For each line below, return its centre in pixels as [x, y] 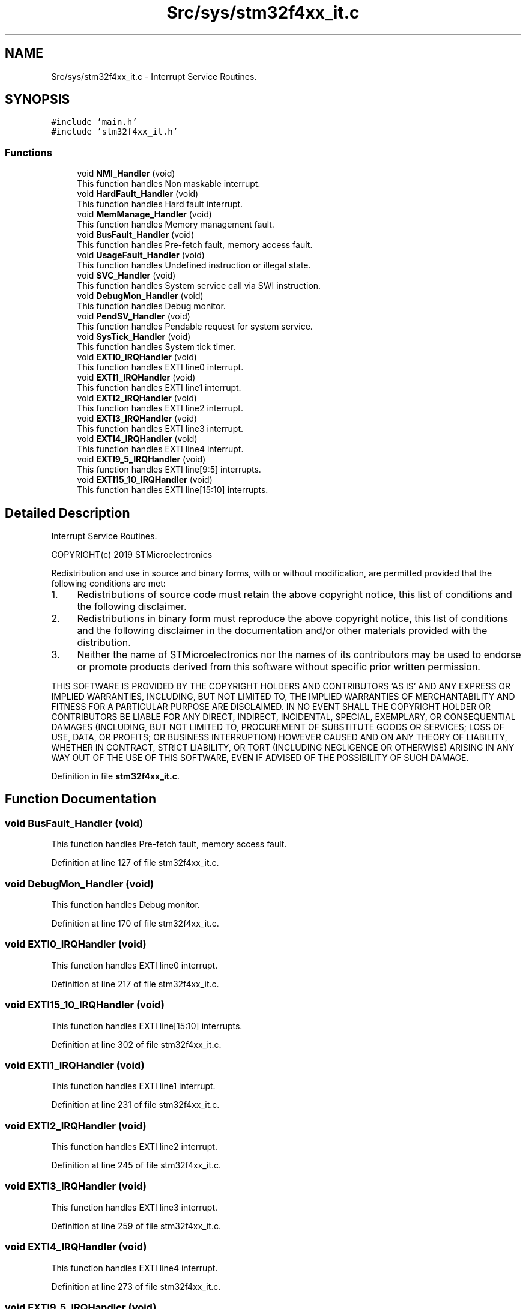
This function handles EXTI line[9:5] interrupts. [169, 470]
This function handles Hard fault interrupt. [160, 204]
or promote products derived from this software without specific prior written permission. [279, 667]
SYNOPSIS [38, 100]
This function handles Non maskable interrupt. [169, 184]
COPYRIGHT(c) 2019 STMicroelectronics [132, 555]
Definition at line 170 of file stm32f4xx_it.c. [135, 923]
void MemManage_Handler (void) [144, 214]
